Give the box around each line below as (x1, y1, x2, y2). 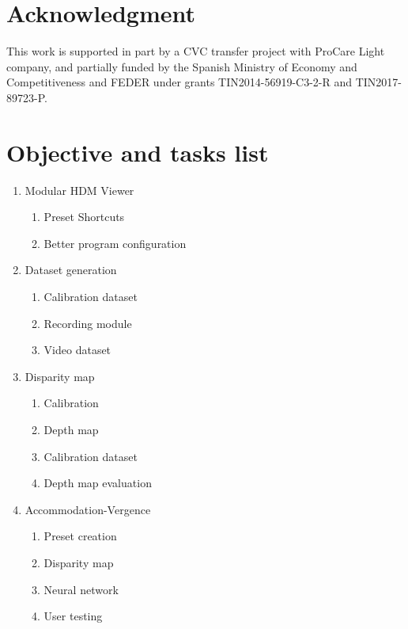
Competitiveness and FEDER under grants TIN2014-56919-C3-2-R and (6, 74, 353, 90)
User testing (43, 608, 103, 624)
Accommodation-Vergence (25, 501, 151, 517)
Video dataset (43, 341, 111, 358)
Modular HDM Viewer (25, 181, 134, 198)
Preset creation (43, 528, 117, 544)
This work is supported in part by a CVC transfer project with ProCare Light (6, 43, 385, 59)
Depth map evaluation (43, 475, 152, 491)
